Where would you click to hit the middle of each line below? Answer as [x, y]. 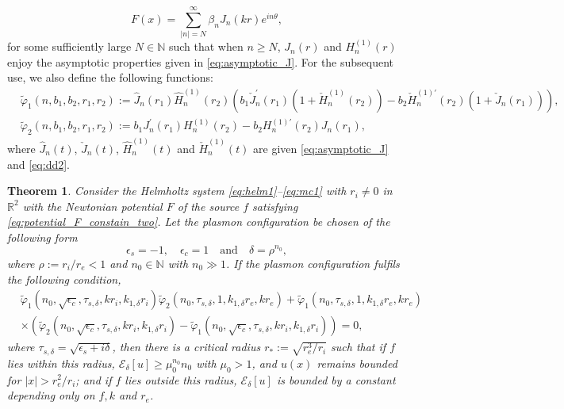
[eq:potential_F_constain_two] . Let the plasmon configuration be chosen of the [199, 222]
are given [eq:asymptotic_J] [321, 148]
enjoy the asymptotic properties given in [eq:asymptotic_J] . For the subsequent [201, 61]
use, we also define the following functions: [111, 77]
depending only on [51, 395]
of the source [208, 206]
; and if [94, 379]
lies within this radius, [61, 363]
